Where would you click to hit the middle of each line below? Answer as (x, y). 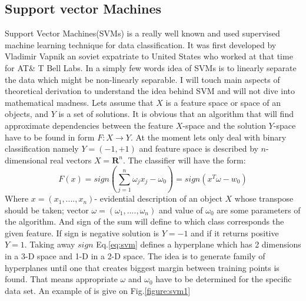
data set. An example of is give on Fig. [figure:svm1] (98, 290)
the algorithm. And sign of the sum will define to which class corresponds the (144, 221)
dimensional (26, 160)
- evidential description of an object (158, 198)
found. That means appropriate (61, 279)
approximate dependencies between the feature (89, 125)
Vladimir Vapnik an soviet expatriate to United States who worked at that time (149, 56)
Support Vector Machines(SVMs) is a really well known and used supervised (142, 33)
